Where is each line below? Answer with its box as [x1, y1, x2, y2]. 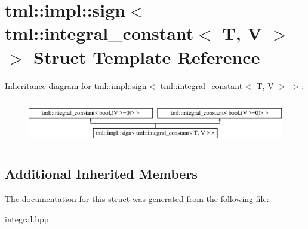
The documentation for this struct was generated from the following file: [5, 192, 269, 204]
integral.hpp [5, 212, 49, 225]
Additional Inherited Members [5, 164, 198, 183]
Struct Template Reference [33, 44, 260, 69]
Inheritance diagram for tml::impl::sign [5, 79, 147, 91]
